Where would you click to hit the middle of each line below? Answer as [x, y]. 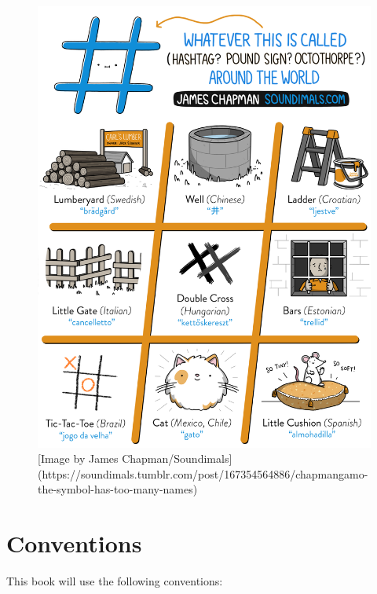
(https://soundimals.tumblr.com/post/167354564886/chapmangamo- [203, 473]
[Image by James [78, 458]
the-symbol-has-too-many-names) [118, 489]
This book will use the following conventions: [115, 581]
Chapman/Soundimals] [177, 458]
